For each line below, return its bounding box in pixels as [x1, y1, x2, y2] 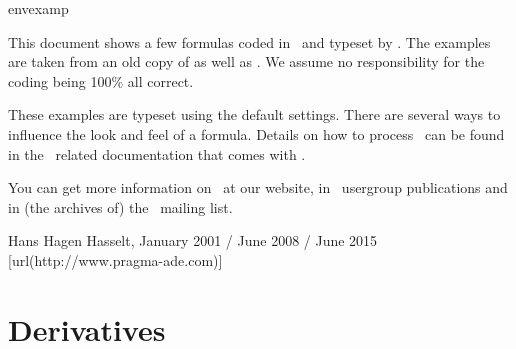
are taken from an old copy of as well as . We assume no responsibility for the [8, 51, 485, 72]
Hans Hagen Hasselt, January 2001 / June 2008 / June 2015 [8, 230, 378, 251]
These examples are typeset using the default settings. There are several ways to [8, 104, 501, 125]
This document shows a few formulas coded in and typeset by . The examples [8, 31, 491, 52]
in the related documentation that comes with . [8, 143, 306, 164]
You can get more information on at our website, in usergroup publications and [8, 177, 508, 198]
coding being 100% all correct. [8, 70, 194, 91]
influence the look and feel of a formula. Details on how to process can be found [8, 123, 505, 144]
